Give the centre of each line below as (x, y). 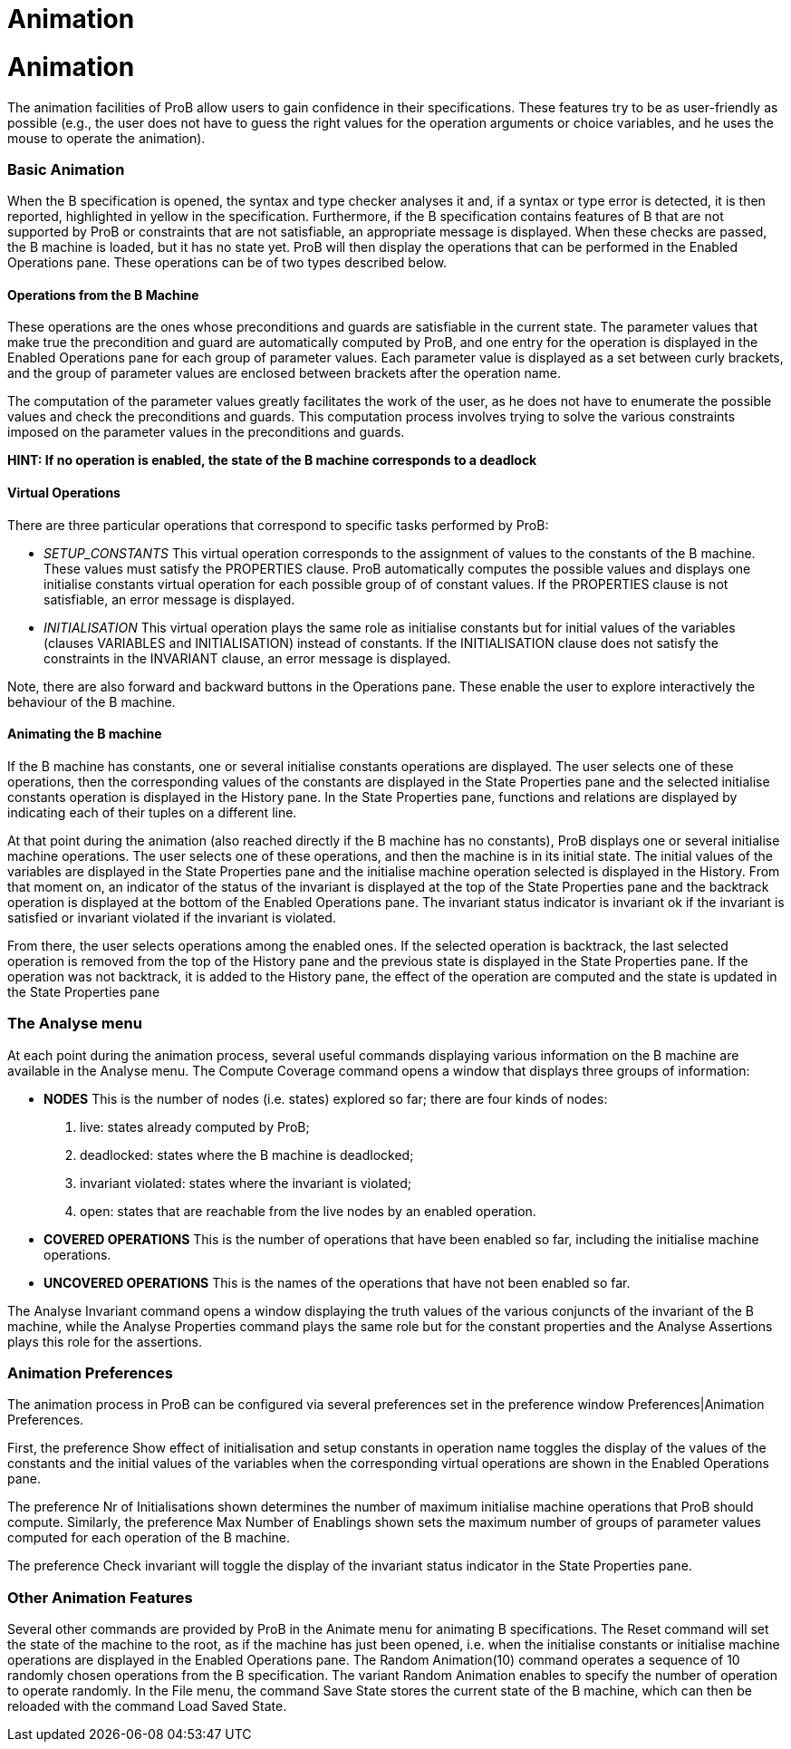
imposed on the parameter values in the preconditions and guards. (206, 432)
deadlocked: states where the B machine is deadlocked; (247, 1155)
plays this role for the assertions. (105, 1341)
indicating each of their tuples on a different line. (152, 812)
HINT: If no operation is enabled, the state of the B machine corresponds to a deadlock (272, 460)
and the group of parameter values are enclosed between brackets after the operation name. (284, 373)
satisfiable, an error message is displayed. (169, 599)
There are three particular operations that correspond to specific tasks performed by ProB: (278, 525)
